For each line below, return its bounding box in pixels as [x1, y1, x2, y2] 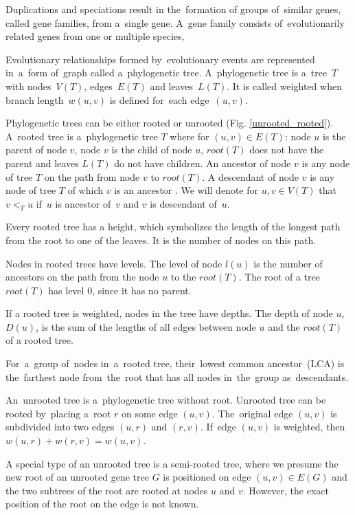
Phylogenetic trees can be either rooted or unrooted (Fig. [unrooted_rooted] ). [5, 116, 334, 130]
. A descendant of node [202, 169, 299, 184]
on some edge [121, 406, 178, 420]
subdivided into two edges [5, 419, 115, 434]
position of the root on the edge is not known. [5, 496, 199, 511]
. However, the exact [242, 483, 329, 497]
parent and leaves [5, 155, 79, 170]
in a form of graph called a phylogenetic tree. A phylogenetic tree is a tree [5, 65, 328, 80]
